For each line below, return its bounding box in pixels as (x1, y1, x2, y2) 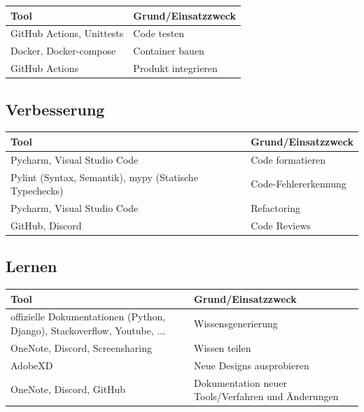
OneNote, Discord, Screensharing (10, 340, 152, 355)
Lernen (6, 255, 57, 277)
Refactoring (251, 200, 300, 215)
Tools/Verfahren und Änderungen (194, 389, 339, 404)
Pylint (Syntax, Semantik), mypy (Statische (10, 169, 198, 184)
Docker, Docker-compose (10, 43, 116, 58)
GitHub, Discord (10, 218, 82, 232)
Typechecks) (10, 183, 64, 198)
